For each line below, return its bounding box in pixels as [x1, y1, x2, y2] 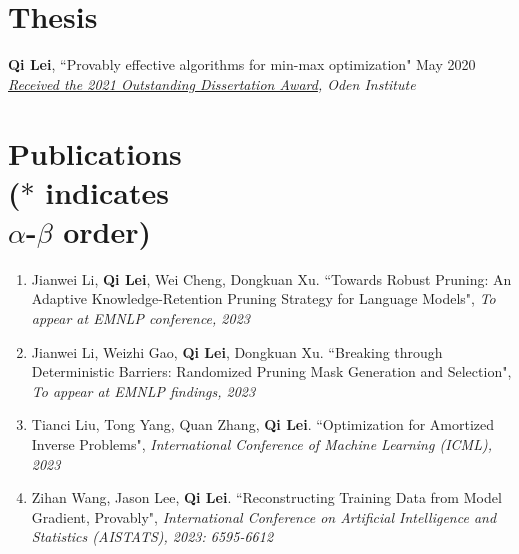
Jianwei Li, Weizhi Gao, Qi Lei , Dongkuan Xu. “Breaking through [31, 341, 443, 362]
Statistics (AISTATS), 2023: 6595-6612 [31, 526, 274, 547]
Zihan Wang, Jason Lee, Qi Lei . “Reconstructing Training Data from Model [31, 487, 502, 508]
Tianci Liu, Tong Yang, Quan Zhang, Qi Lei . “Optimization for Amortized [31, 414, 495, 435]
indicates [45, 171, 169, 212]
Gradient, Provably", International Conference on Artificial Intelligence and [31, 506, 497, 527]
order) [63, 210, 152, 251]
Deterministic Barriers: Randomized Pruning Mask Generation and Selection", [31, 361, 512, 382]
